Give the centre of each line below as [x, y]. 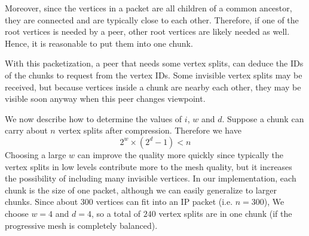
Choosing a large [36, 154]
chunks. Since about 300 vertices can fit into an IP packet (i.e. [119, 202]
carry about [26, 130]
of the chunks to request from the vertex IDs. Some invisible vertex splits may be [154, 75]
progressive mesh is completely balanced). [81, 225]
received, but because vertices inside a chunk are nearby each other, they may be [153, 87]
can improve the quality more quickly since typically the [180, 154]
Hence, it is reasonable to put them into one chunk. [99, 43]
